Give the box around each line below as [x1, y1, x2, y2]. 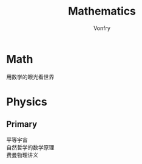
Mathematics [67, 4, 137, 18]
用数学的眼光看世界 [6, 73, 55, 80]
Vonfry [93, 24, 111, 32]
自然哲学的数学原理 [6, 143, 55, 151]
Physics [6, 94, 47, 109]
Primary [6, 119, 38, 129]
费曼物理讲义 [6, 151, 38, 159]
